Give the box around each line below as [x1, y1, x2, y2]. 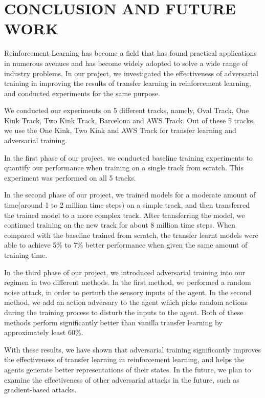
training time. [4, 250, 48, 260]
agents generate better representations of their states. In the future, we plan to [4, 364, 251, 374]
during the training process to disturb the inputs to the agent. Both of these [4, 306, 244, 317]
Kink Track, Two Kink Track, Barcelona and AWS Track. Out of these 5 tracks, [4, 115, 255, 125]
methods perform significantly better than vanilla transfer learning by [4, 317, 223, 327]
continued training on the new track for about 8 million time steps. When [4, 219, 235, 230]
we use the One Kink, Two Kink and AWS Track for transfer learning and [4, 125, 236, 136]
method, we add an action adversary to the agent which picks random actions [4, 297, 248, 307]
